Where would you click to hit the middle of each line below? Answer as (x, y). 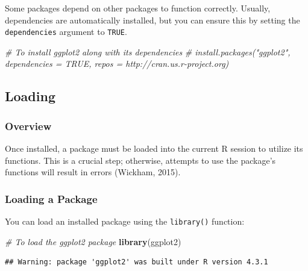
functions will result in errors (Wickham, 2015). (93, 172)
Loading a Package (51, 198)
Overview (28, 126)
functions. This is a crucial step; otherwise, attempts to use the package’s (140, 160)
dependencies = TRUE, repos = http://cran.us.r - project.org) (117, 64)
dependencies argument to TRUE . (66, 32)
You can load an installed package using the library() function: (125, 221)
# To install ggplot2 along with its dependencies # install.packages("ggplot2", (148, 51)
